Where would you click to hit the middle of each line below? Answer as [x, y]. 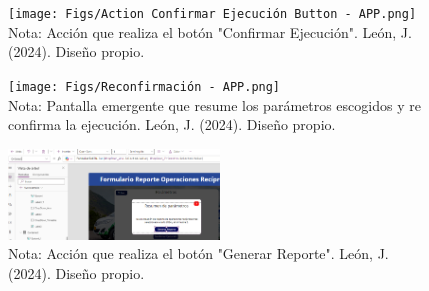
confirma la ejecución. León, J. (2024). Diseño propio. [172, 124]
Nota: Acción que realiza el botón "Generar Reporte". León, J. [198, 253]
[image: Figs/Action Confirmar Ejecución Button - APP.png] [212, 14]
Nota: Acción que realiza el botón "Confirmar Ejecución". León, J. [210, 31]
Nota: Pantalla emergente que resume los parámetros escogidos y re [214, 104]
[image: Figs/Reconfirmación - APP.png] [144, 86]
